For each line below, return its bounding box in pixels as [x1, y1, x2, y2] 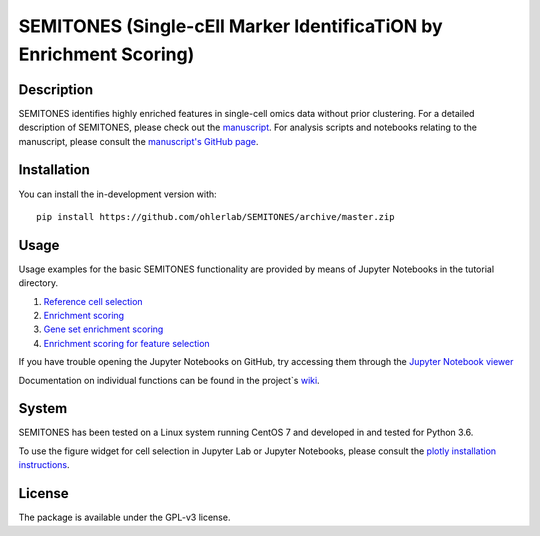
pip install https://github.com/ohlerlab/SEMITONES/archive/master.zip [36, 211, 395, 222]
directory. [18, 277, 59, 289]
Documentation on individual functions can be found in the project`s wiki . [18, 374, 320, 386]
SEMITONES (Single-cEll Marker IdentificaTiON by [18, 15, 444, 37]
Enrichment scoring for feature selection [43, 337, 210, 349]
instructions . [18, 459, 70, 471]
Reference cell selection [43, 295, 144, 307]
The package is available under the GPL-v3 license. [18, 511, 231, 524]
